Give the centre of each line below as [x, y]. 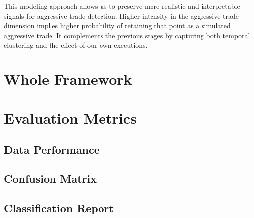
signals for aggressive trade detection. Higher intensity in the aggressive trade [122, 16]
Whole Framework [68, 79]
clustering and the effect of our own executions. [76, 45]
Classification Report [59, 207]
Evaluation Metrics [70, 118]
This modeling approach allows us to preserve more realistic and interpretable [122, 6]
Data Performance [52, 149]
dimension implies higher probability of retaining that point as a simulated [117, 26]
